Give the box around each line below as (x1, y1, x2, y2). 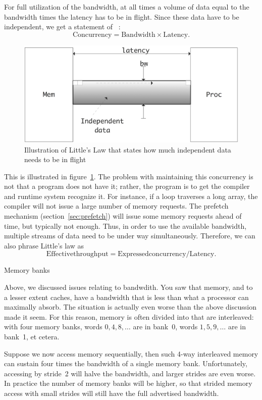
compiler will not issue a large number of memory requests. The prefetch (4, 201, 229, 211)
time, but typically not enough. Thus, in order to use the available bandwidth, (4, 220, 247, 231)
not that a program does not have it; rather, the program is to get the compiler (4, 181, 250, 191)
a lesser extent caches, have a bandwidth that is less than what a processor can (4, 291, 249, 302)
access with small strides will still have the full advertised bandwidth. (4, 387, 219, 398)
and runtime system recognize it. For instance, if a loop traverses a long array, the (4, 190, 258, 201)
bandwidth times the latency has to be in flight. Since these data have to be (4, 11, 239, 22)
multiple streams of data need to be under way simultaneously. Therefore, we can (4, 230, 255, 241)
